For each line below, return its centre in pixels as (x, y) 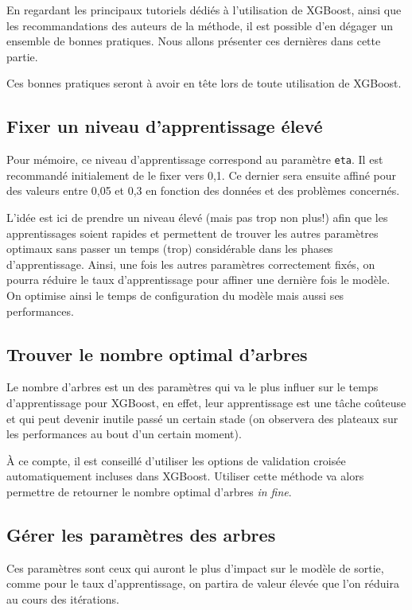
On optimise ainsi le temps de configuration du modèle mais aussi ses (175, 295)
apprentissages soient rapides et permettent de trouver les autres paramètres (192, 233)
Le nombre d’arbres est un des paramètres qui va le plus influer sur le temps (192, 387)
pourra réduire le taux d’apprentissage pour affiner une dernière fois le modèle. (198, 280)
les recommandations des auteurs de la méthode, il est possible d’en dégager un (200, 25)
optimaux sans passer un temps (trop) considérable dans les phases (170, 249)
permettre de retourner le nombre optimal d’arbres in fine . (149, 491)
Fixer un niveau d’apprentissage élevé (165, 126)
